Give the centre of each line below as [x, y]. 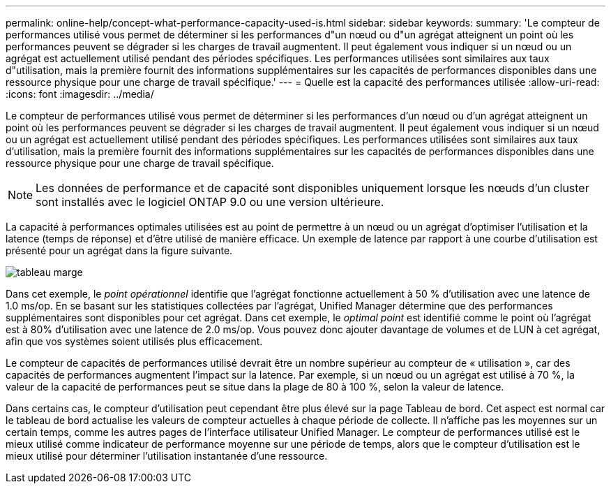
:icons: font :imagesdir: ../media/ [80, 94]
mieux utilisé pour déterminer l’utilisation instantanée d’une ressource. [167, 456]
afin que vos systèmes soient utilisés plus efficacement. [134, 341]
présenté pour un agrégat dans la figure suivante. [119, 250]
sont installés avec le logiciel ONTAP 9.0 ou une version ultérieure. [210, 202]
